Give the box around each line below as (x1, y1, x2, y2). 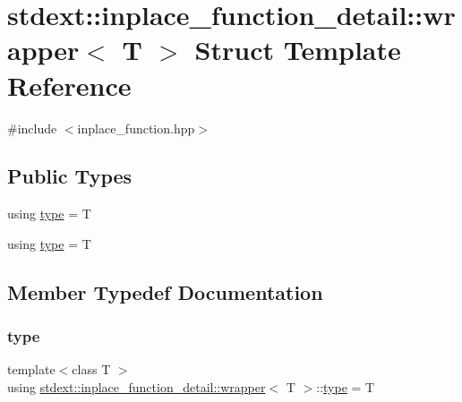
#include (7, 118, 57, 137)
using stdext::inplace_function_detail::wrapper (7, 378, 266, 397)
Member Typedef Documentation (7, 278, 323, 305)
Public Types (7, 162, 133, 190)
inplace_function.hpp (77, 118, 195, 137)
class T (72, 360, 111, 379)
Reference (7, 66, 132, 103)
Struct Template (194, 31, 401, 68)
